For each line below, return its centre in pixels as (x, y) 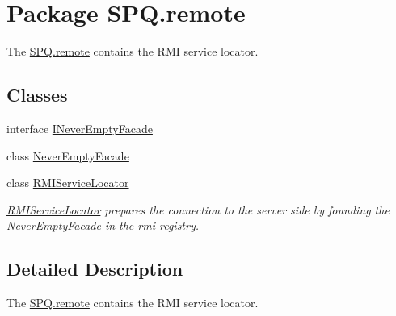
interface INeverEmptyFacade (80, 128)
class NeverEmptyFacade (68, 155)
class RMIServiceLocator (68, 183)
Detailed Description (95, 269)
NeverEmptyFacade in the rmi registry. (103, 225)
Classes (37, 95)
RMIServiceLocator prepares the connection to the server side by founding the (198, 209)
